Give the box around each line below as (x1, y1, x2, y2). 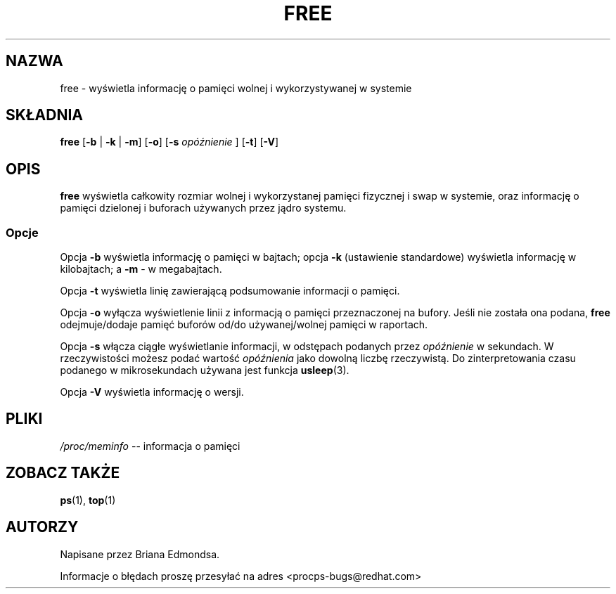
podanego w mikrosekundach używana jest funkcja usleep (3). (60, 364, 349, 377)
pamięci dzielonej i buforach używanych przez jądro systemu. (60, 202, 347, 214)
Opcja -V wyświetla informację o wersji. (60, 386, 244, 399)
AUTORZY (6, 518, 79, 536)
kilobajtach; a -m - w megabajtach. (60, 263, 222, 276)
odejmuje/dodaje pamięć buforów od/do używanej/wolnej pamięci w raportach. (60, 318, 428, 331)
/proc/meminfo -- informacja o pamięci (60, 439, 240, 452)
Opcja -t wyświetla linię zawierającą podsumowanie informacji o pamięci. (60, 285, 400, 297)
